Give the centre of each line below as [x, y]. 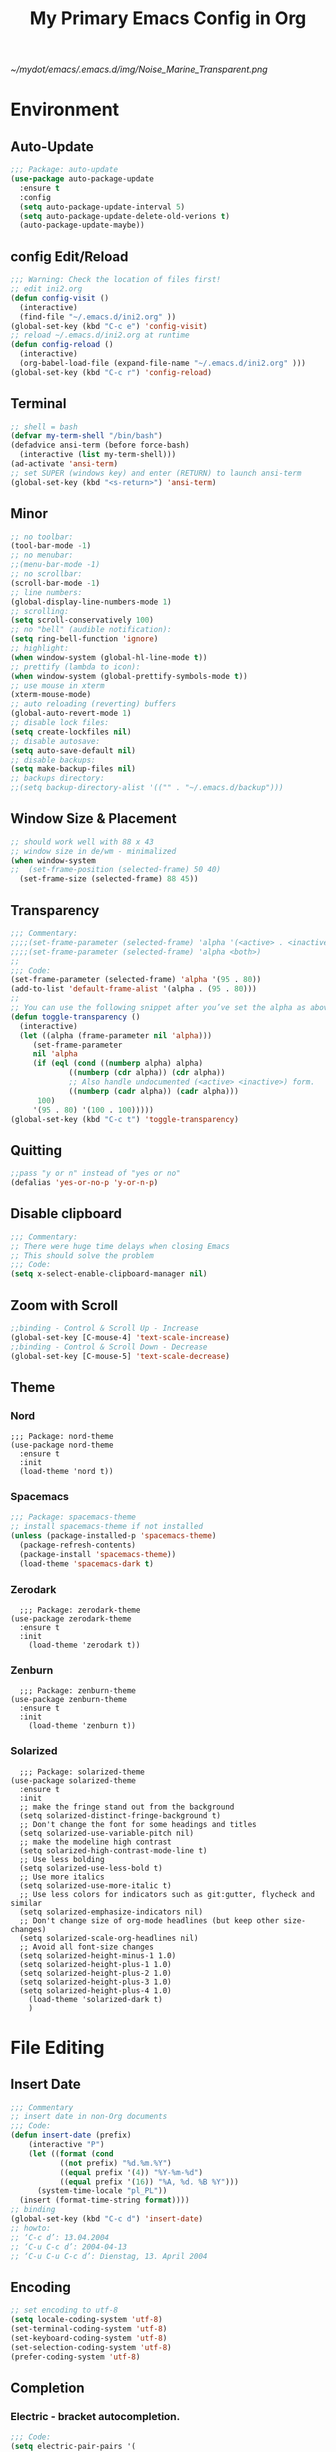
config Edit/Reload [69, 256]
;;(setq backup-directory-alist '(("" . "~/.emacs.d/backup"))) [147, 788]
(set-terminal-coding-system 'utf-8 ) [89, 2329]
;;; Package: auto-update [64, 170]
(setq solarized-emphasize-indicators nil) [111, 1912]
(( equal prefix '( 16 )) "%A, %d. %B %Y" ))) [149, 2182]
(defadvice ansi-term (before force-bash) [100, 445]
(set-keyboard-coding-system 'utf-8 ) [89, 2338]
